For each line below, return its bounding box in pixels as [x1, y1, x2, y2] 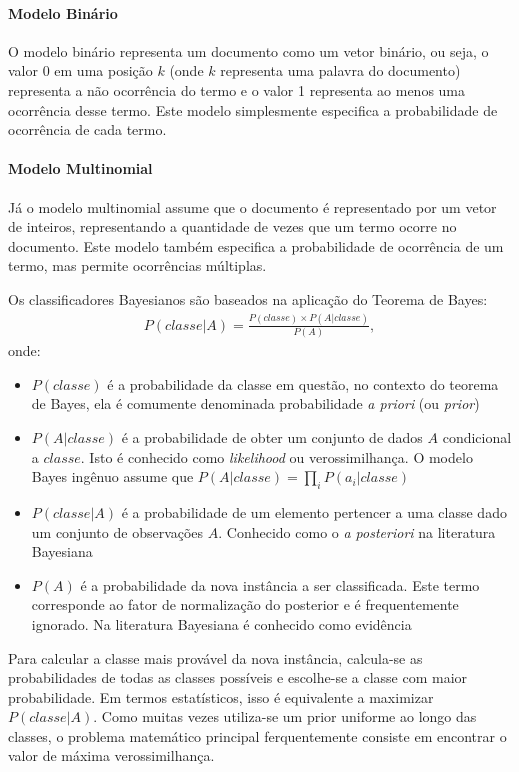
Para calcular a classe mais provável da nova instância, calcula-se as [8, 647, 423, 668]
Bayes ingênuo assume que [31, 466, 194, 487]
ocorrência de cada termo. [8, 119, 167, 140]
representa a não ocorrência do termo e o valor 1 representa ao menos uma [8, 79, 466, 100]
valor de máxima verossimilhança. [8, 745, 215, 766]
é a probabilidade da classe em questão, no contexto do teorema [107, 373, 499, 394]
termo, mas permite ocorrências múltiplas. [8, 255, 267, 276]
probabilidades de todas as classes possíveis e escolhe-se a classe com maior [8, 667, 468, 688]
